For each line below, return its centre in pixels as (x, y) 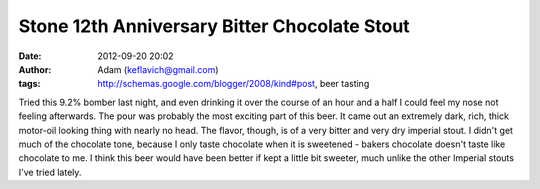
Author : (35, 69)
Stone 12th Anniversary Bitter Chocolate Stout (214, 26)
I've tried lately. (50, 172)
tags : (29, 84)
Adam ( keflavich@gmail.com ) (158, 69)
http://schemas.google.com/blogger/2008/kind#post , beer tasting (233, 84)
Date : (30, 56)
